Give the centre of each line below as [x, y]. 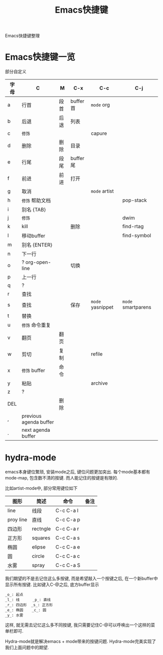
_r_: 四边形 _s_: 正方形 [29, 605]
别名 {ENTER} [37, 245]
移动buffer [33, 236]
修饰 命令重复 [36, 325]
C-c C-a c [68, 556]
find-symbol [137, 235]
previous [32, 416]
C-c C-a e [68, 547]
